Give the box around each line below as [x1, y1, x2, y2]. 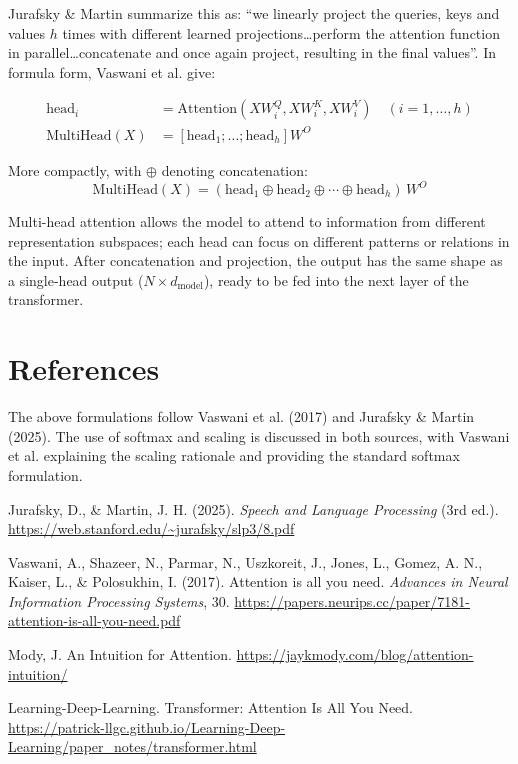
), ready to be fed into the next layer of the [203, 269, 469, 290]
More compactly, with [8, 159, 142, 180]
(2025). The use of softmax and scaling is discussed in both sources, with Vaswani [8, 425, 510, 446]
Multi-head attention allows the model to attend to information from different [8, 211, 486, 232]
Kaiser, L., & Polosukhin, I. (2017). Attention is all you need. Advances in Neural [8, 571, 508, 592]
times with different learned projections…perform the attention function [62, 22, 500, 43]
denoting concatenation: [161, 159, 308, 180]
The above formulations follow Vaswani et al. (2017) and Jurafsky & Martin [8, 406, 475, 427]
